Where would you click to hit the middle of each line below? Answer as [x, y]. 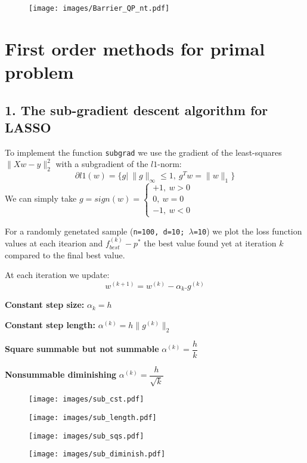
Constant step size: [45, 305]
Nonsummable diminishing [61, 374]
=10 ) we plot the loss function [248, 231]
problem [39, 72]
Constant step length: [50, 325]
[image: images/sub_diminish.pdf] [97, 454]
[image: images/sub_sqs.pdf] [86, 436]
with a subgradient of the [102, 164]
